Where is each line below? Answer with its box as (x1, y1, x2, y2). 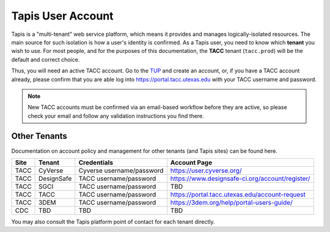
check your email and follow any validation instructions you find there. (28, 112, 204, 119)
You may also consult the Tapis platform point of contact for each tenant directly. (11, 218, 215, 225)
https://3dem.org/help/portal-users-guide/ (170, 198, 293, 206)
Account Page (170, 158, 213, 167)
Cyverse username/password (78, 166, 164, 175)
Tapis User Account (11, 9, 114, 23)
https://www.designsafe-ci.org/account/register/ (170, 174, 310, 183)
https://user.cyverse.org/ (170, 166, 242, 175)
